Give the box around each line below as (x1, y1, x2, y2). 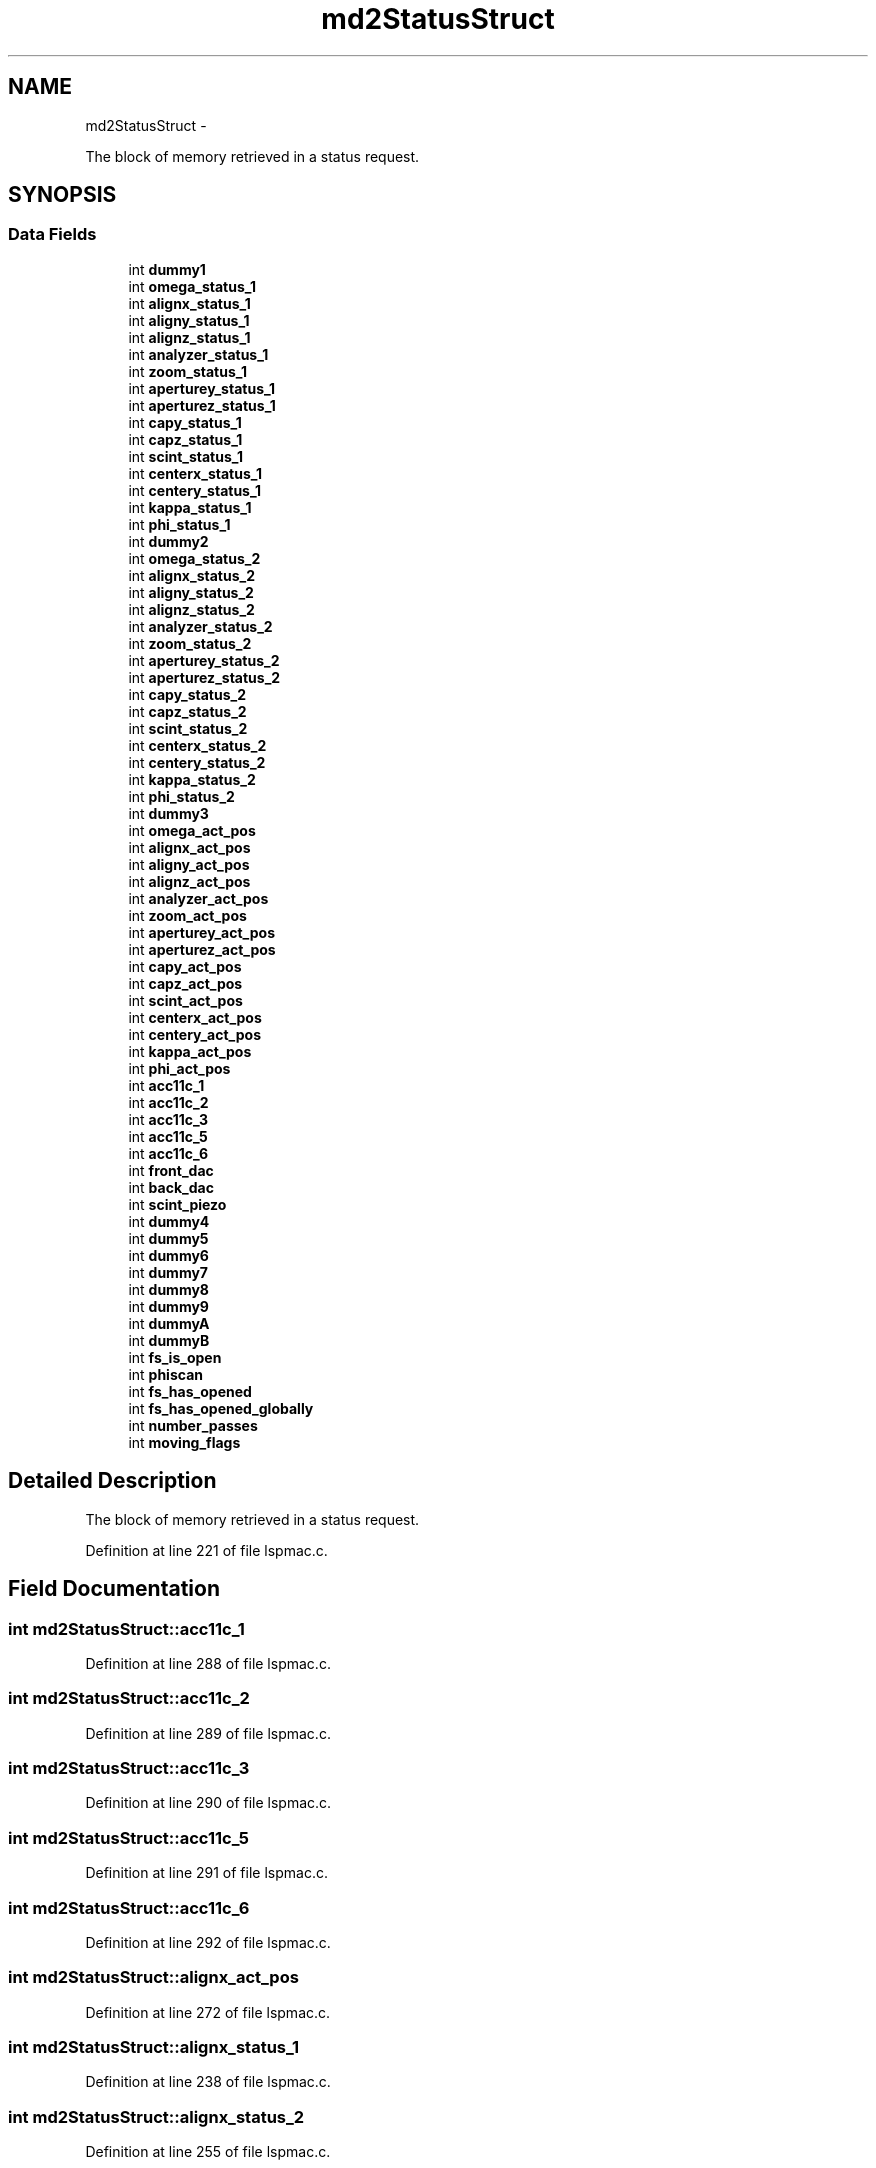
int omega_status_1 (128, 277, 256, 295)
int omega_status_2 (128, 549, 261, 567)
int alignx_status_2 (128, 566, 255, 584)
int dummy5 (128, 1229, 209, 1247)
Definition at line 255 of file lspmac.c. (85, 2143, 331, 2161)
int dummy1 (128, 260, 206, 278)
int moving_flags (128, 1433, 241, 1451)
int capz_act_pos (128, 974, 243, 992)
